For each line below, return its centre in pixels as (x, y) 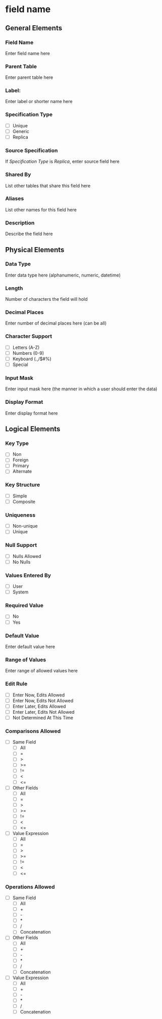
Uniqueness (20, 515)
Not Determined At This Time (43, 717)
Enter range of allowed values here (42, 671)
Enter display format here (32, 413)
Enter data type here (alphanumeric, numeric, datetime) (63, 275)
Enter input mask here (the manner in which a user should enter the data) (81, 389)
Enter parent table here (29, 77)
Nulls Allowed (27, 556)
